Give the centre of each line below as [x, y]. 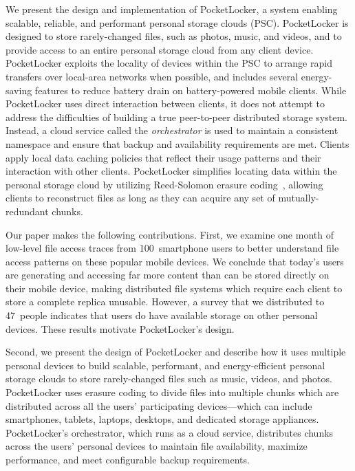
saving [19, 90]
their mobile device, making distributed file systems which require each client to [174, 288]
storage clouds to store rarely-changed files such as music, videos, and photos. [169, 379]
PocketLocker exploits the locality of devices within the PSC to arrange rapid [169, 63]
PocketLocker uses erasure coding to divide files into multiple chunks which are [172, 392]
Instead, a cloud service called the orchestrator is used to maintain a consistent [172, 130]
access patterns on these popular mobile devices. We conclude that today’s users [175, 261]
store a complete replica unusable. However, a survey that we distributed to [165, 302]
